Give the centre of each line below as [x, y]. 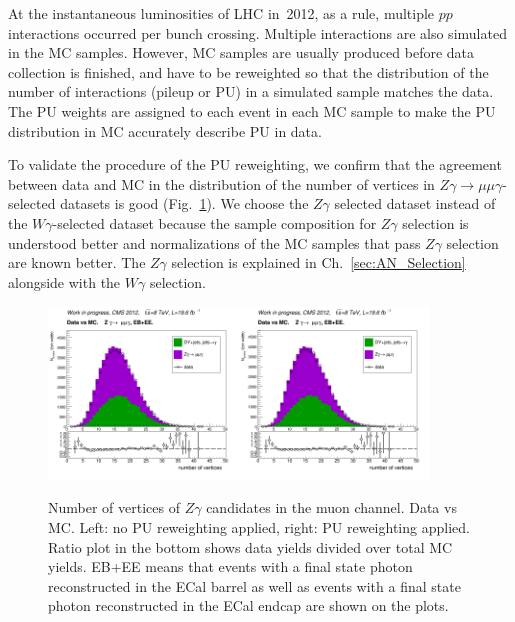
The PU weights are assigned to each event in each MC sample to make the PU [252, 110]
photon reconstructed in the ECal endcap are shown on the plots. [248, 605]
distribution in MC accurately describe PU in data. [165, 130]
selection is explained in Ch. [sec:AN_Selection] [318, 262]
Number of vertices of [114, 507]
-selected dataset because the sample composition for [214, 222]
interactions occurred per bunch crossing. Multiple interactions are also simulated [257, 32]
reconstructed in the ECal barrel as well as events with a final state [254, 585]
